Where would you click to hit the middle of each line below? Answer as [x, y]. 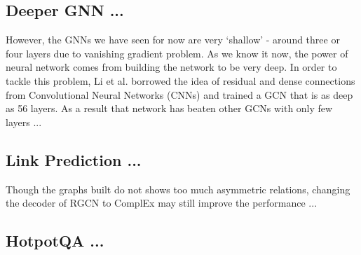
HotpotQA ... [55, 241]
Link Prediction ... [74, 159]
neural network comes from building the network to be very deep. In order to [171, 67]
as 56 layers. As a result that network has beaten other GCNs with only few [169, 108]
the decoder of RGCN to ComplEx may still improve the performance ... [162, 203]
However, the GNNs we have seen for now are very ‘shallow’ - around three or [173, 40]
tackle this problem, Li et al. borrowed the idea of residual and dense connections [180, 80]
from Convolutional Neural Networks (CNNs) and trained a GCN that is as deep [179, 94]
